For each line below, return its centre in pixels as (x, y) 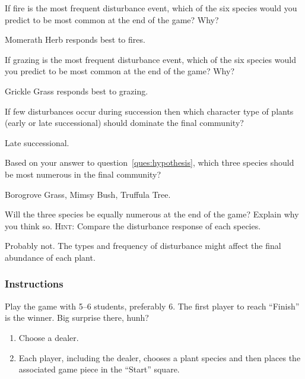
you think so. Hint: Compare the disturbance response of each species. (133, 225)
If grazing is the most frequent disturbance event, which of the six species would (150, 59)
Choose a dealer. (49, 337)
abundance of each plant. (50, 257)
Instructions (34, 284)
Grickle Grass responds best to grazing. (77, 91)
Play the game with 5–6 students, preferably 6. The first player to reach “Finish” (152, 306)
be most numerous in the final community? (83, 174)
